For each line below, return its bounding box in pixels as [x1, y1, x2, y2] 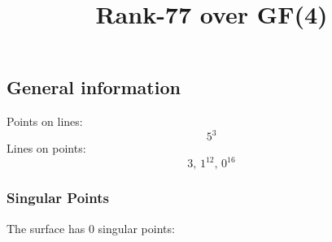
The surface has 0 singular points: [7, 219, 175, 236]
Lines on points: [7, 140, 86, 157]
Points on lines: [7, 113, 83, 130]
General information [7, 75, 181, 100]
